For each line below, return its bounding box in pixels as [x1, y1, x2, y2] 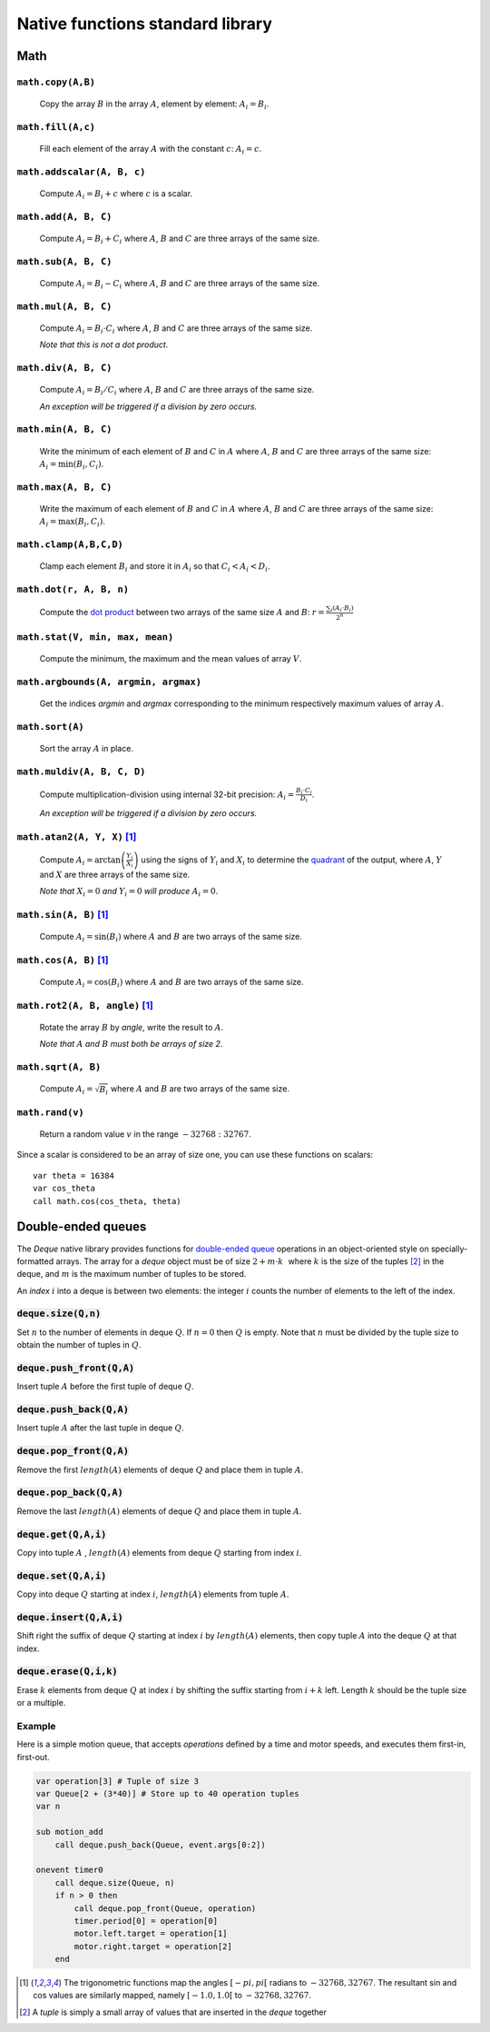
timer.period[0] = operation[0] [73, 1916, 218, 1926]
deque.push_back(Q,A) [16, 1404, 129, 1416]
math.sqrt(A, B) [16, 1061, 102, 1073]
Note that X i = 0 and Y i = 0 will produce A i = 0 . [39, 886, 219, 899]
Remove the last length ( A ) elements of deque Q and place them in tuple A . [16, 1505, 303, 1517]
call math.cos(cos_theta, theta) [33, 1196, 181, 1206]
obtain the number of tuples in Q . [16, 1340, 142, 1350]
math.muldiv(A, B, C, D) [16, 765, 146, 777]
